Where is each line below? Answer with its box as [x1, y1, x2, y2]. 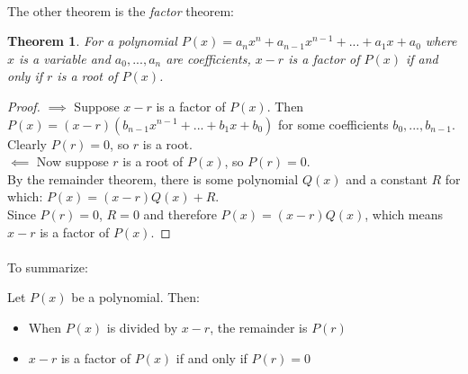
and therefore [143, 204, 217, 223]
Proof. [7, 96, 40, 115]
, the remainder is [210, 317, 308, 336]
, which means [364, 204, 444, 223]
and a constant [346, 169, 427, 188]
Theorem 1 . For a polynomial [7, 31, 177, 50]
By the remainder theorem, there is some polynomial [7, 169, 299, 188]
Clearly [7, 134, 47, 153]
